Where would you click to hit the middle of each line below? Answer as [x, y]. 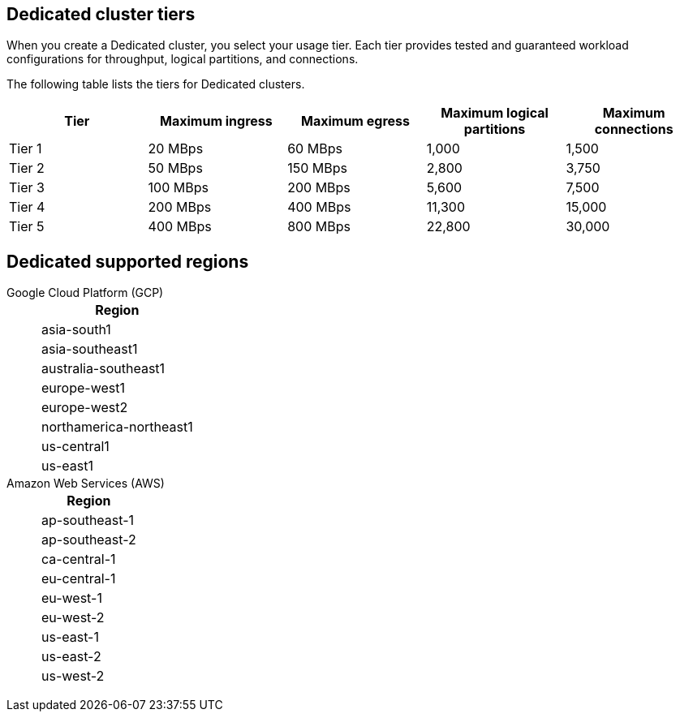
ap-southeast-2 [89, 540]
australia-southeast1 [103, 369]
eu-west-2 [73, 618]
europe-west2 [85, 408]
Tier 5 [27, 227]
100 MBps [178, 188]
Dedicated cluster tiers [101, 14]
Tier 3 [27, 188]
